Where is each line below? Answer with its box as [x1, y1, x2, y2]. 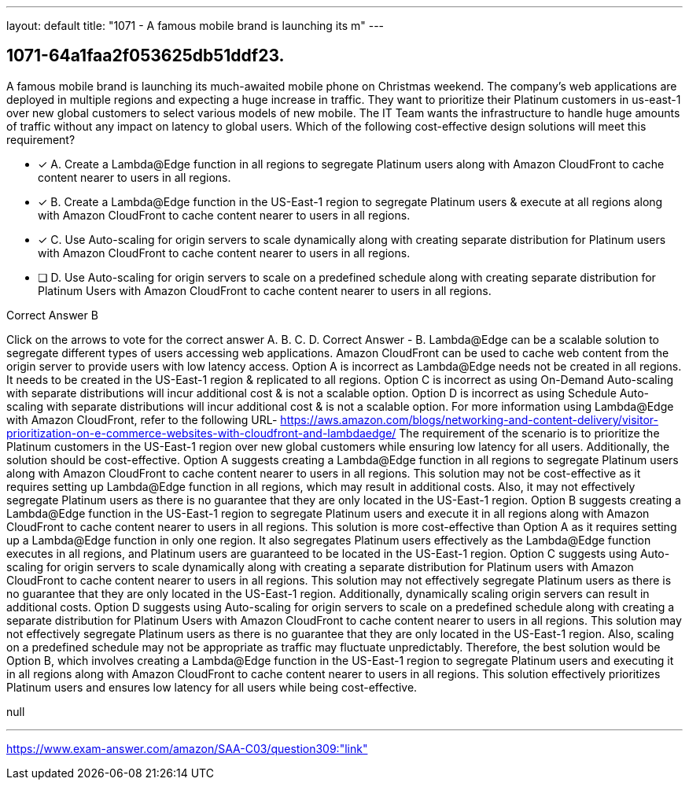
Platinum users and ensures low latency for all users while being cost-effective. [6, 680, 418, 694]
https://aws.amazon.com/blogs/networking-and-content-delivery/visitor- [280, 412, 658, 426]
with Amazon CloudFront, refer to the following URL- [6, 412, 278, 426]
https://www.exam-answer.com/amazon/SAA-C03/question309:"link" [6, 741, 368, 755]
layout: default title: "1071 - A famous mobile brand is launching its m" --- [6, 19, 385, 32]
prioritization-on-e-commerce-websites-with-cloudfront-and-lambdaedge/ [6, 426, 396, 440]
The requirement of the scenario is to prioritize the [399, 426, 660, 440]
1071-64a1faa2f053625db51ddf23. [6, 46, 285, 66]
